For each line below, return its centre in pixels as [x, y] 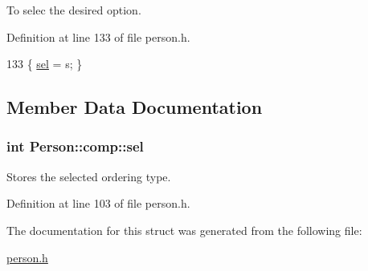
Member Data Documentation [135, 107]
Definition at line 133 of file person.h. [98, 36]
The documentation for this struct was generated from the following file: [184, 230]
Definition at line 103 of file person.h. [98, 203]
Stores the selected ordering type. [89, 176]
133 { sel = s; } [45, 64]
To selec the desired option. [74, 10]
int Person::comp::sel [75, 146]
